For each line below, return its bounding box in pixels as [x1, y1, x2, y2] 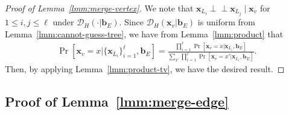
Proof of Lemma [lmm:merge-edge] [5, 92, 229, 111]
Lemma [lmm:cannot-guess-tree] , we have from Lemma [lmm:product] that [5, 27, 284, 40]
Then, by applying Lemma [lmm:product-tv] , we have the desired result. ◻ [5, 63, 285, 75]
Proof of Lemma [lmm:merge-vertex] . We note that [5, 2, 194, 14]
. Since [119, 16, 144, 28]
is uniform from [197, 16, 255, 28]
